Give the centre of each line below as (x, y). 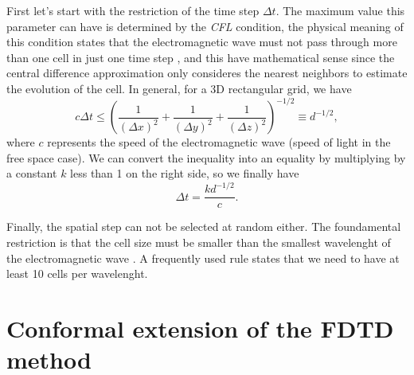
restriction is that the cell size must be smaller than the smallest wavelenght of (199, 242)
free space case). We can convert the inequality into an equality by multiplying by (206, 157)
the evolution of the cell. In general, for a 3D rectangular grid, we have (179, 88)
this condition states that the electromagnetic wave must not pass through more (202, 42)
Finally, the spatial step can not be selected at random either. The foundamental (204, 227)
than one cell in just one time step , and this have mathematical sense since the (201, 57)
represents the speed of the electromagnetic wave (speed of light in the (219, 142)
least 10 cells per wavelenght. (77, 273)
